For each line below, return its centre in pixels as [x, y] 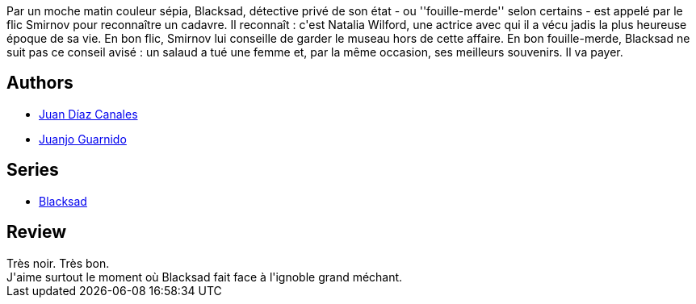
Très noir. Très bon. [58, 263]
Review [37, 232]
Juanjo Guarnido [83, 139]
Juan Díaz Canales [88, 114]
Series [33, 170]
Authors [40, 83]
